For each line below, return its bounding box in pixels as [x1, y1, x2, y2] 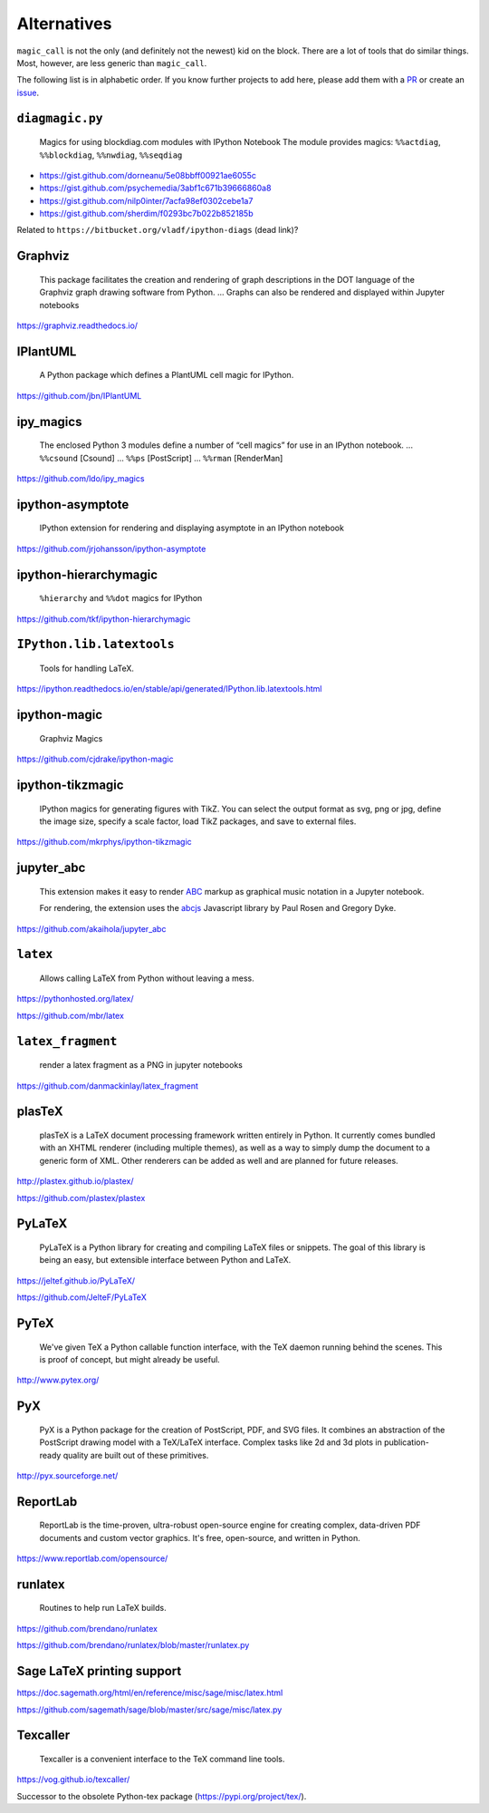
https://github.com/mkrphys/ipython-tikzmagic [16, 837, 192, 848]
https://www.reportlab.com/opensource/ [16, 1553, 168, 1564]
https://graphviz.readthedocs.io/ [16, 320, 139, 331]
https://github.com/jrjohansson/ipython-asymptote [16, 543, 206, 554]
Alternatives [16, 14, 112, 34]
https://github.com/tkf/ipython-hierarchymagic [16, 613, 191, 625]
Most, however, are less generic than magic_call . [16, 57, 207, 68]
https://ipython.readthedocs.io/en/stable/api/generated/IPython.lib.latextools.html [16, 684, 322, 694]
